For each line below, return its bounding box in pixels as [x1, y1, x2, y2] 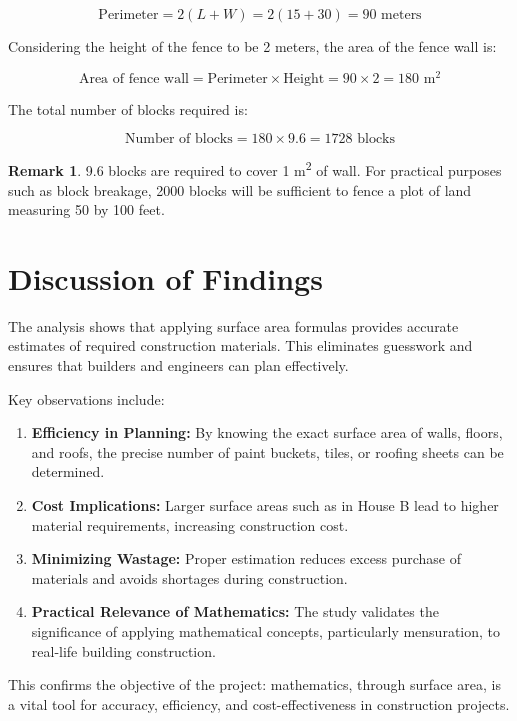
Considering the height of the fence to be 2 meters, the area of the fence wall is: [8, 36, 497, 56]
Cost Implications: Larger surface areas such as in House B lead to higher [31, 494, 499, 515]
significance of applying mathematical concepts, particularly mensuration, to [31, 620, 501, 641]
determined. [31, 461, 105, 482]
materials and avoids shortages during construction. [31, 567, 348, 588]
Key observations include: [8, 388, 165, 409]
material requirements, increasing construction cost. [31, 514, 349, 535]
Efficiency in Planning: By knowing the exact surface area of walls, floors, [31, 422, 503, 443]
